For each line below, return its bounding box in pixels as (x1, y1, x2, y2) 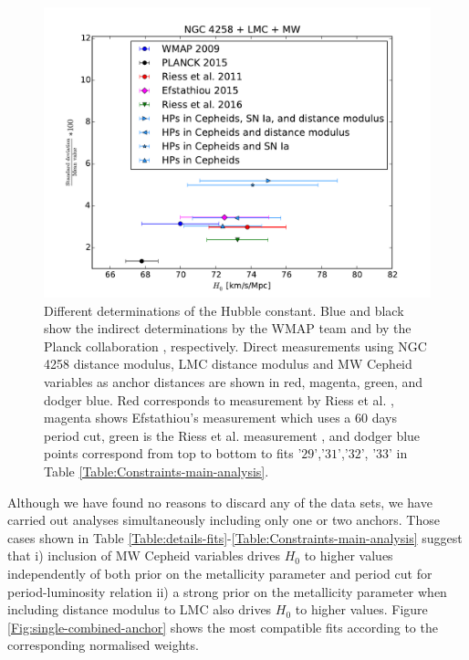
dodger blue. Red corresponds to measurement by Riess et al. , (44, 390, 394, 409)
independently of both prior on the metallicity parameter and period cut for (7, 563, 433, 582)
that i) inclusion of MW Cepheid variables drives (7, 546, 280, 565)
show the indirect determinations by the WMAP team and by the (44, 319, 412, 338)
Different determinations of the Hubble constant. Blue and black (44, 300, 404, 320)
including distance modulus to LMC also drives (7, 600, 272, 619)
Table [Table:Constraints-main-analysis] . (44, 461, 269, 480)
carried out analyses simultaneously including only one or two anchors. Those (7, 510, 440, 529)
